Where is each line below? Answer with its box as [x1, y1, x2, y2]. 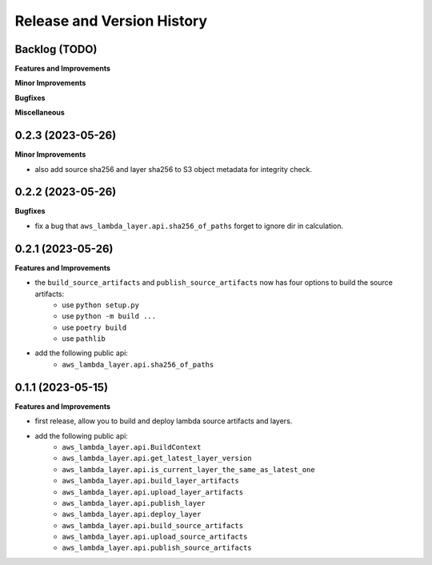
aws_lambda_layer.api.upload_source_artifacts [62, 532, 248, 542]
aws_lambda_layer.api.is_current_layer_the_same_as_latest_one [62, 465, 315, 474]
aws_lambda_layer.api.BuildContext [62, 443, 202, 451]
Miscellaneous [14, 108, 66, 118]
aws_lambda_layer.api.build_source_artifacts [62, 521, 244, 530]
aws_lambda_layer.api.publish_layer [62, 499, 206, 507]
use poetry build [62, 323, 127, 332]
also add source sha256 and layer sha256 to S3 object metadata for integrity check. [34, 164, 312, 174]
